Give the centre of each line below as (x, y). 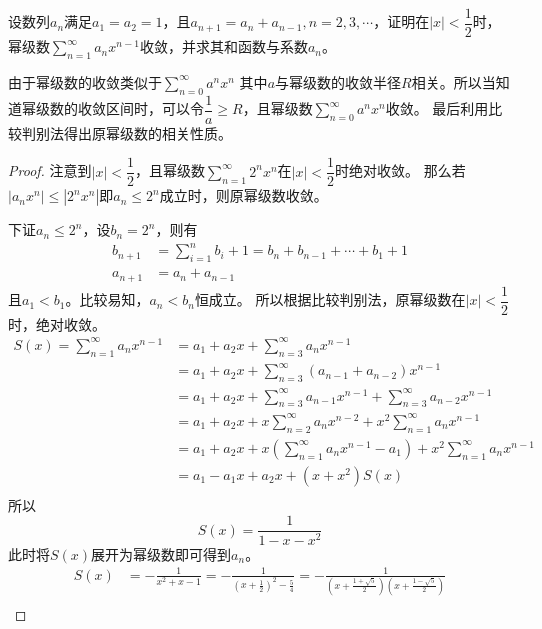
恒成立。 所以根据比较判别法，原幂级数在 (330, 299)
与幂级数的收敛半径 (338, 81)
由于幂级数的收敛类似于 (85, 81)
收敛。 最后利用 (437, 108)
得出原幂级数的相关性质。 (147, 132)
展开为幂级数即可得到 (161, 553)
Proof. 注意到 (50, 170)
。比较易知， (107, 299)
